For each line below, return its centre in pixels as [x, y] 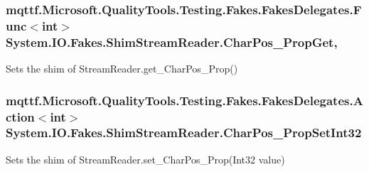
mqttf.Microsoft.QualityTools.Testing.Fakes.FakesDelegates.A [184, 100]
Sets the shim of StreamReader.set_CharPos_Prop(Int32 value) [145, 159]
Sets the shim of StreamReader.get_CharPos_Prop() [122, 69]
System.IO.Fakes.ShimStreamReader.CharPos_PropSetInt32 [184, 133]
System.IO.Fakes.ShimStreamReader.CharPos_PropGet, [172, 42]
